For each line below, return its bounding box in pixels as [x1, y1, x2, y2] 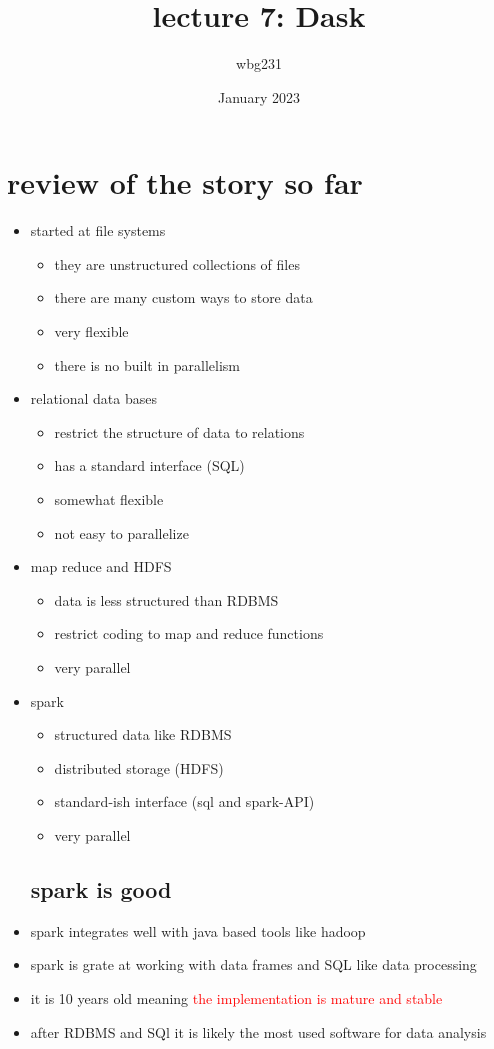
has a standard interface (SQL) [54, 455, 245, 476]
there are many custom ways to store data [54, 287, 313, 308]
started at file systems [30, 220, 166, 241]
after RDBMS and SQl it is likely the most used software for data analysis [30, 1021, 487, 1042]
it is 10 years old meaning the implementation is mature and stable [30, 987, 443, 1008]
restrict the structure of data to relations [54, 421, 305, 442]
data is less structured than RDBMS [54, 589, 279, 610]
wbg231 [236, 53, 282, 74]
